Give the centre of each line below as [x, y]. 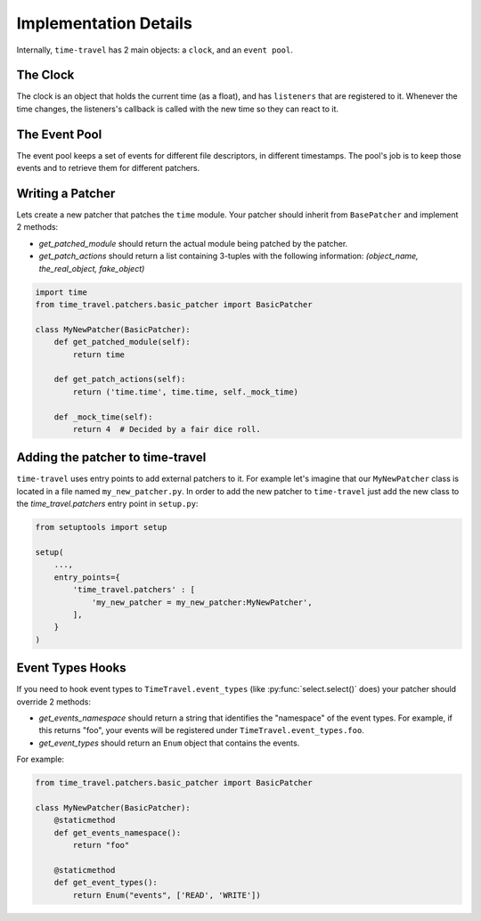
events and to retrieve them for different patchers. [108, 168]
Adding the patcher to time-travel [111, 457]
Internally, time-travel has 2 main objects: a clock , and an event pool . [155, 50]
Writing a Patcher [66, 193]
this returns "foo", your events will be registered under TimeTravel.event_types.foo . [201, 730]
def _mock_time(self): [103, 417]
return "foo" [101, 845]
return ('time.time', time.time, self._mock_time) [185, 391]
